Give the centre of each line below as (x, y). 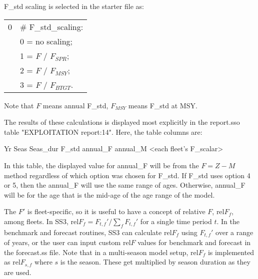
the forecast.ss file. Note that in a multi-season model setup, (96, 252)
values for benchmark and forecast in (194, 242)
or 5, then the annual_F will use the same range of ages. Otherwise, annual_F (125, 185)
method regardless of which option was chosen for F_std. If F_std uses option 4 (127, 175)
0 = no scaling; (46, 41)
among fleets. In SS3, (36, 221)
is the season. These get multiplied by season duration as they (155, 262)
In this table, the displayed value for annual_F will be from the (101, 165)
